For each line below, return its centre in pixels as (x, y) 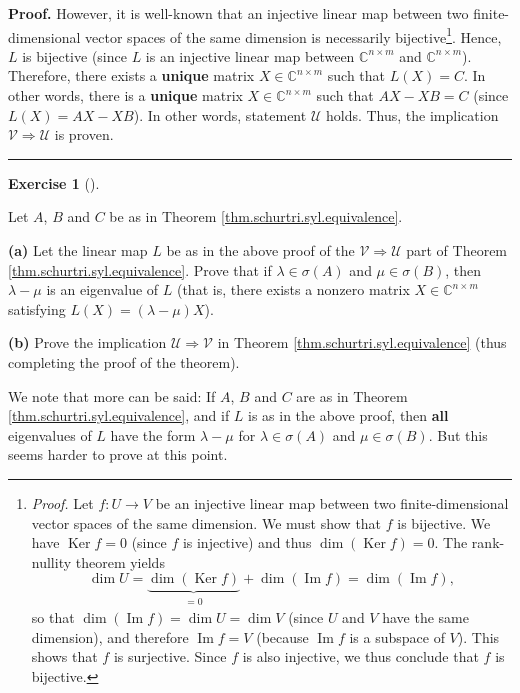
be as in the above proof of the (260, 250)
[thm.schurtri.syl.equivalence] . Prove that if (140, 269)
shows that (64, 656)
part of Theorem (457, 250)
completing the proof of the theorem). (124, 361)
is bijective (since (74, 55)
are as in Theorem (352, 395)
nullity (51, 561)
